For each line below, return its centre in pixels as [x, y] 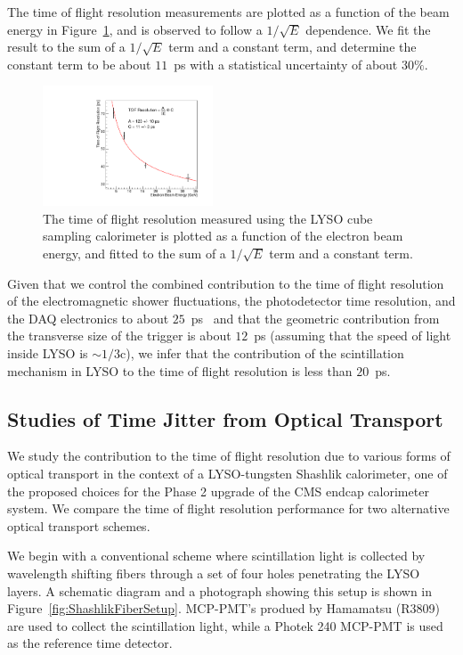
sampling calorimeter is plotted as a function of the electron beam [223, 236]
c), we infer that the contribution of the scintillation [262, 352]
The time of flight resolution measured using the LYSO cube [208, 218]
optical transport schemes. [79, 525]
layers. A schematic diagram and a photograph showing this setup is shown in [220, 590]
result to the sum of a [66, 47]
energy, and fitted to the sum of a [134, 253]
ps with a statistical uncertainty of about [286, 64]
